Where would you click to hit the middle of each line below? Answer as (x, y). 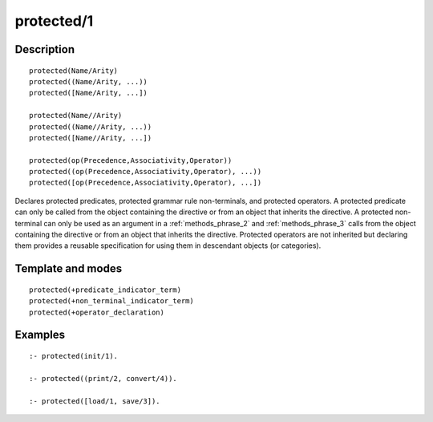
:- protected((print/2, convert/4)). (103, 378)
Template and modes (69, 269)
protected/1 (54, 21)
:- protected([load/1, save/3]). (95, 401)
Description (45, 49)
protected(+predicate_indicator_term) (105, 290)
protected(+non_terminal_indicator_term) (111, 301)
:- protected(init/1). (74, 356)
